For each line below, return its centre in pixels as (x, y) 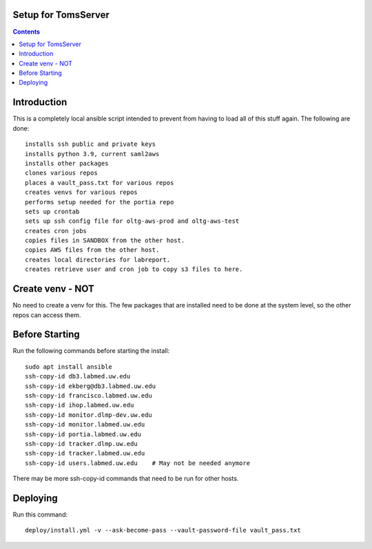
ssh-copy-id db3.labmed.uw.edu (78, 376)
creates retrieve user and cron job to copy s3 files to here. (134, 269)
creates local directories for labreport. (98, 259)
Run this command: (40, 515)
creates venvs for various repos (81, 192)
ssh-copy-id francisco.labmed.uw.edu (89, 396)
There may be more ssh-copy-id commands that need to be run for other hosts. (126, 479)
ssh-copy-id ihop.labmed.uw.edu (80, 405)
